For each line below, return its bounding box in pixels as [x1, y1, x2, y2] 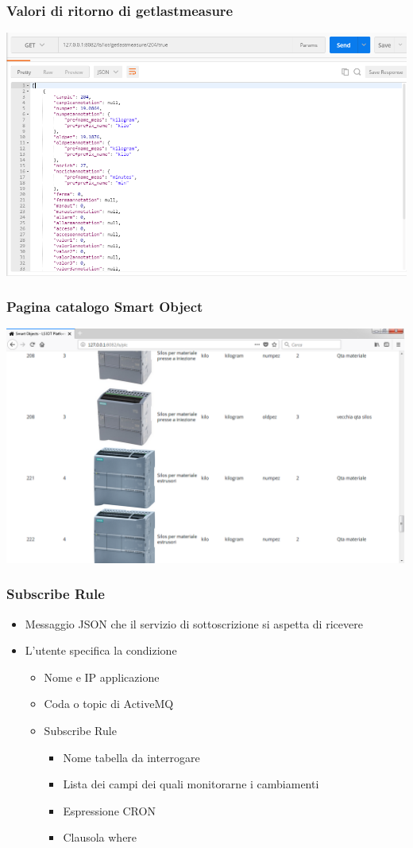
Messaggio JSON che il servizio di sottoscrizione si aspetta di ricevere [25, 615, 363, 632]
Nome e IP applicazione [44, 668, 160, 685]
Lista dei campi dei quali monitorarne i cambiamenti [63, 776, 319, 792]
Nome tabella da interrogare [63, 749, 200, 765]
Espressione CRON [63, 802, 156, 819]
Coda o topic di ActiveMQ [44, 695, 174, 712]
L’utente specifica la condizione [25, 642, 177, 659]
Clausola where [63, 829, 137, 846]
